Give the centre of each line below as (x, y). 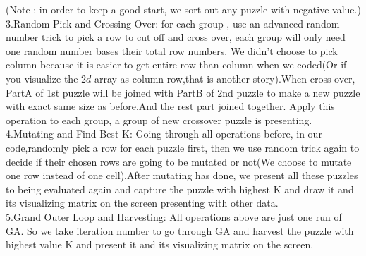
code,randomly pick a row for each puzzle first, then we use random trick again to (183, 147)
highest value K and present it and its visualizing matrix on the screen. (160, 244)
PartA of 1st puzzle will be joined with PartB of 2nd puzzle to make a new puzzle (183, 92)
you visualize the (42, 78)
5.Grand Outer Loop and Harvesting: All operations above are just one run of (174, 216)
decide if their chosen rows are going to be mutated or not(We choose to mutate (179, 161)
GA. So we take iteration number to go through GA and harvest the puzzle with (180, 230)
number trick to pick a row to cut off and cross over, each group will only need (176, 37)
